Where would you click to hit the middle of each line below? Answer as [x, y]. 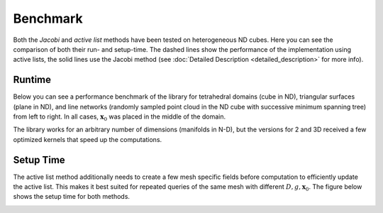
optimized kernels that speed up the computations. [88, 139]
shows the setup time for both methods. [72, 197]
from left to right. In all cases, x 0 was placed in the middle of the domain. [120, 117]
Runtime [32, 80]
